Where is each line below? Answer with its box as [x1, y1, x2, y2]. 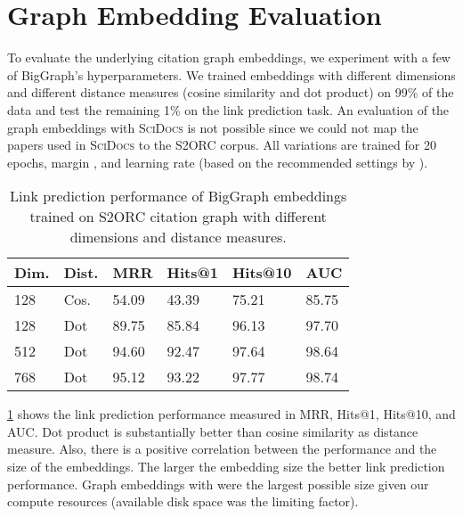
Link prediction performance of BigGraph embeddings [10, 185, 347, 207]
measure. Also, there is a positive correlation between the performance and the [7, 439, 437, 458]
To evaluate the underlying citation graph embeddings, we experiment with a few [7, 48, 451, 67]
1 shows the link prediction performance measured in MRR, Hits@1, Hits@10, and [7, 405, 456, 423]
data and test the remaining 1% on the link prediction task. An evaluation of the [7, 100, 450, 119]
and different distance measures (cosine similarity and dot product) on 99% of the [7, 83, 454, 102]
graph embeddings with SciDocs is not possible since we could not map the [7, 118, 418, 136]
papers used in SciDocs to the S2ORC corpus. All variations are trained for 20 [7, 135, 436, 154]
